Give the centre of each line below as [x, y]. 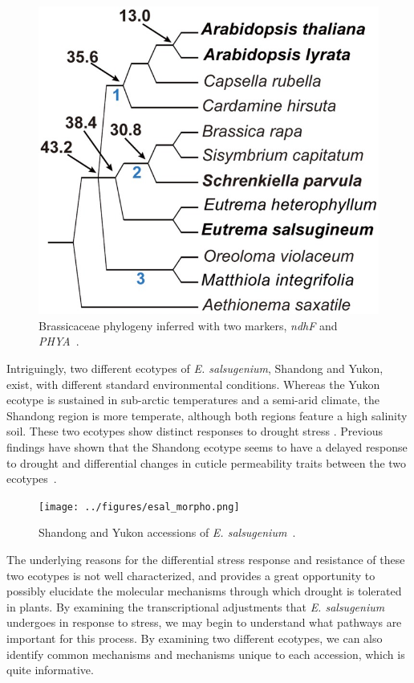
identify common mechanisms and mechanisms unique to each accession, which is [206, 654]
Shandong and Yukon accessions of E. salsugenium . [167, 532]
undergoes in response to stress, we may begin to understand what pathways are [204, 622]
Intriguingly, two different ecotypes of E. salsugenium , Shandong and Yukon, [195, 368]
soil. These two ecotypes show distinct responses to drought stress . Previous [195, 431]
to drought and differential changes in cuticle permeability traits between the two [207, 462]
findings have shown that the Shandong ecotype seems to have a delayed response [207, 447]
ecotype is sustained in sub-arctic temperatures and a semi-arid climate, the [193, 400]
